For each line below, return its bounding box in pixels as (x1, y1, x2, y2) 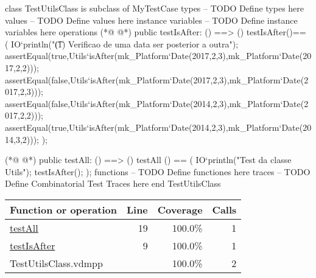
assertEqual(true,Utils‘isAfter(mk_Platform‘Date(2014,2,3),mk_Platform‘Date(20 (5, 120, 312, 133)
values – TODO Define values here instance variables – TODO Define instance (5, 13, 298, 26)
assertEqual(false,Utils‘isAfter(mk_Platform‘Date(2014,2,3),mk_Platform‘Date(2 (5, 97, 309, 109)
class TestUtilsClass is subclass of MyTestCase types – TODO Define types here (5, 2, 304, 14)
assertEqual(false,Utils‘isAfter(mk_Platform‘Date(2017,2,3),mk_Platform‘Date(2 (5, 73, 309, 86)
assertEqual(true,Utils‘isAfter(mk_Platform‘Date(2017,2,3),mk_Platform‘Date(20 (5, 49, 312, 62)
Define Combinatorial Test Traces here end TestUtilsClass (5, 177, 221, 190)
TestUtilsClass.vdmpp (10, 255, 103, 270)
